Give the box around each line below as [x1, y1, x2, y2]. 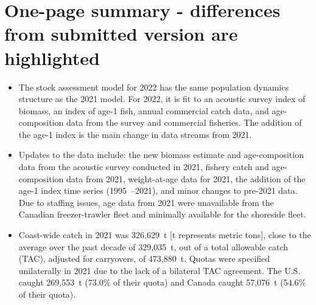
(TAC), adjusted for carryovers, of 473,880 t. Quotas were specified [18, 252, 270, 265]
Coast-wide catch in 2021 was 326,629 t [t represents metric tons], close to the [18, 228, 311, 241]
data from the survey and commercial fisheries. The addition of [66, 116, 302, 129]
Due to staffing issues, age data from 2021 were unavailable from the [18, 196, 274, 208]
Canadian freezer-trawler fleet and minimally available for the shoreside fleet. [18, 208, 306, 221]
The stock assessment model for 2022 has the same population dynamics [18, 80, 289, 93]
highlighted [4, 45, 100, 70]
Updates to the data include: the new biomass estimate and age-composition [18, 148, 304, 161]
